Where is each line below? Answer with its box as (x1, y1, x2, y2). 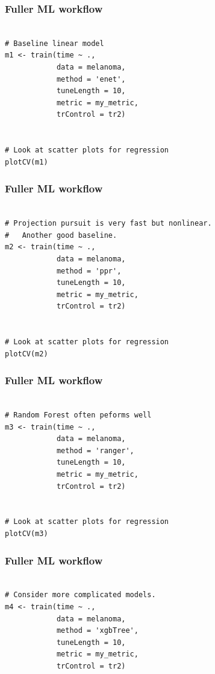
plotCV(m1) (5, 157, 48, 166)
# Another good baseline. (5, 231, 117, 240)
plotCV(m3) (5, 529, 48, 538)
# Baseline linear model (5, 39, 104, 48)
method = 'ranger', (56, 446, 134, 455)
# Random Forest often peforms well (5, 411, 152, 420)
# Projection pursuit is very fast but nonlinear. (5, 219, 212, 228)
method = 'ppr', (56, 266, 122, 275)
